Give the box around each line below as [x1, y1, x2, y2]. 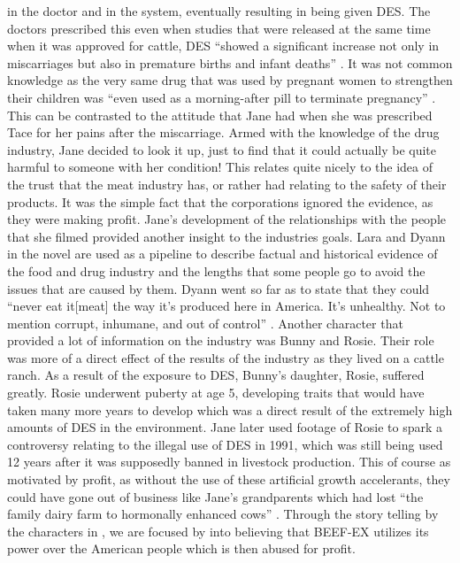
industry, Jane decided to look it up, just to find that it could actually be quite [7, 140, 437, 158]
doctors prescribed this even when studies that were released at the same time [7, 19, 431, 37]
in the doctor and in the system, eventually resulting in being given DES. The [7, 2, 431, 19]
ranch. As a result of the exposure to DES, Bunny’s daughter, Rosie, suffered [7, 366, 425, 384]
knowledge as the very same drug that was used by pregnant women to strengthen [7, 71, 453, 89]
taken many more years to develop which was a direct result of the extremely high [7, 400, 453, 419]
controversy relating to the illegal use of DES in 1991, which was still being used [7, 435, 443, 453]
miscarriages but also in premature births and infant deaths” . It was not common [7, 53, 453, 72]
